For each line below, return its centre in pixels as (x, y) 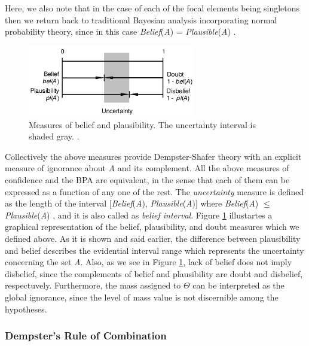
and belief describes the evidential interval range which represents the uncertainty (154, 250)
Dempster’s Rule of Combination (86, 336)
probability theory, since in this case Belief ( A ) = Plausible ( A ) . (120, 31)
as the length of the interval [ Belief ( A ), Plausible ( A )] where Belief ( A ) (132, 203)
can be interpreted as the (238, 285)
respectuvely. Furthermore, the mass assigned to (93, 285)
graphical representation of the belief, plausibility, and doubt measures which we (152, 227)
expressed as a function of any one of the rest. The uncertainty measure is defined (154, 191)
